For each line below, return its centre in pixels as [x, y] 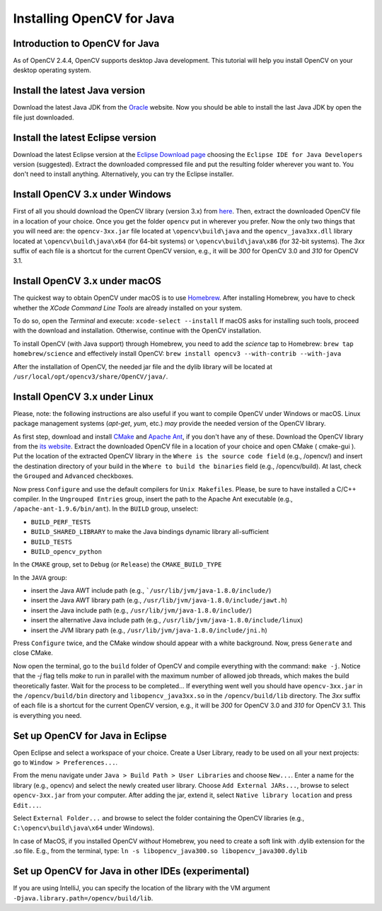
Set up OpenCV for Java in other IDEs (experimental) [132, 871]
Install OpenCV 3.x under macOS [87, 281]
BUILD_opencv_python [66, 551]
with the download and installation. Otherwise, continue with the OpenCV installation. [137, 331]
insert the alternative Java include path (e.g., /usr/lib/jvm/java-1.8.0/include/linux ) [167, 620]
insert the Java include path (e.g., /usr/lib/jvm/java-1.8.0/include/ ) [141, 610]
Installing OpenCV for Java [94, 18]
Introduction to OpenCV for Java [86, 43]
